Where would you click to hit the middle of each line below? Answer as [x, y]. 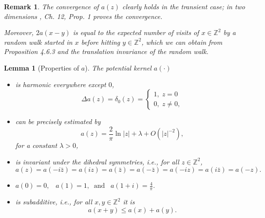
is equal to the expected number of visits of [136, 32]
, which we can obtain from [182, 42]
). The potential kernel [118, 67]
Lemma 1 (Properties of [42, 67]
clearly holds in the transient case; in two [184, 6]
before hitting [101, 42]
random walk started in [38, 42]
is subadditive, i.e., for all [54, 202]
